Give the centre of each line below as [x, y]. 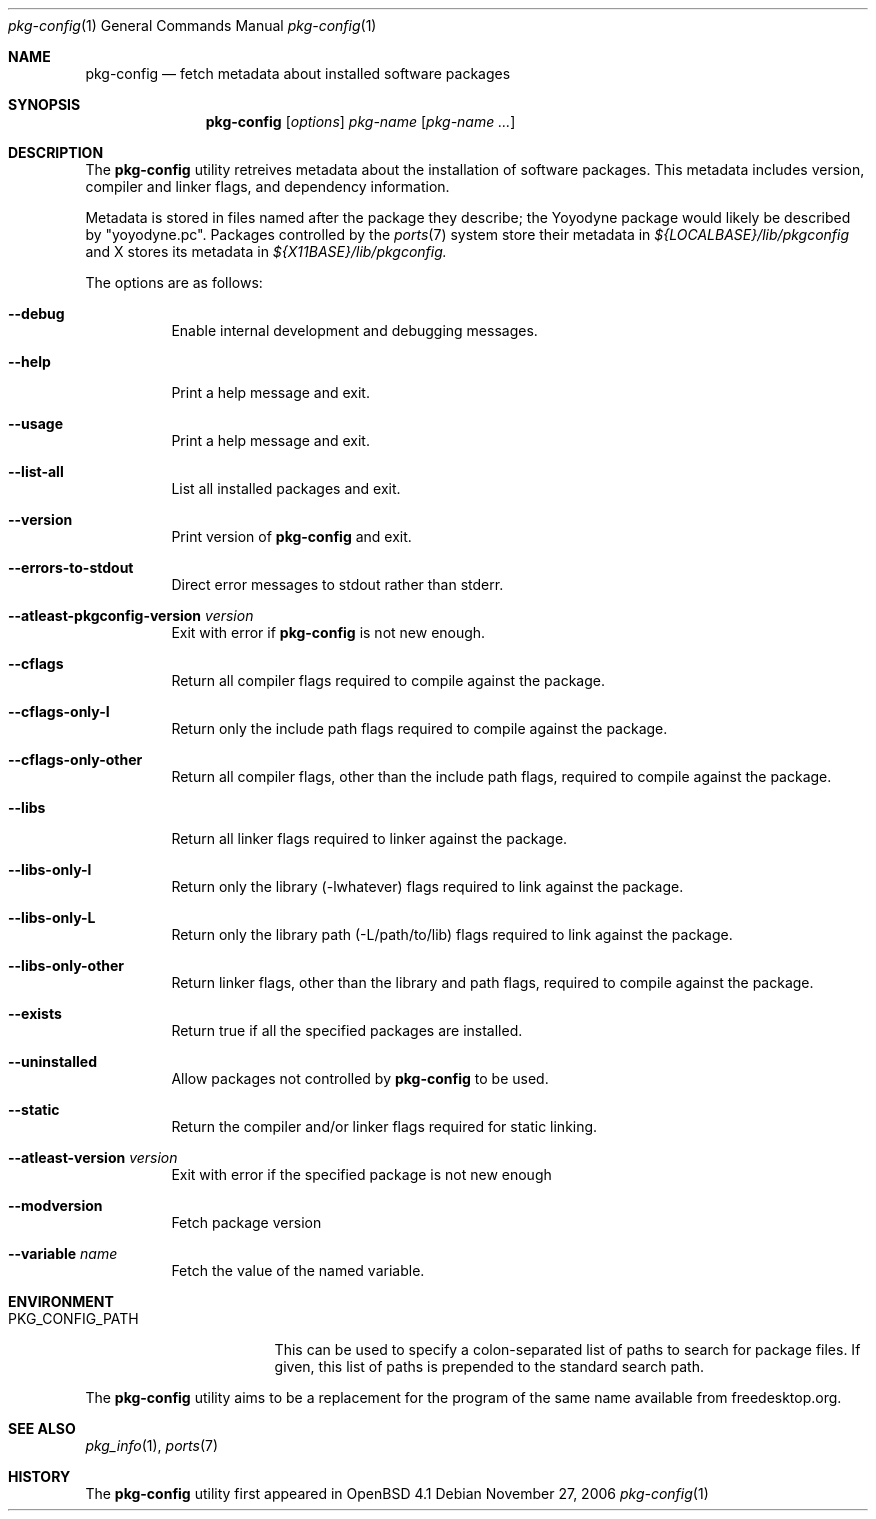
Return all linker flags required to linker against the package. [369, 838]
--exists [35, 1013]
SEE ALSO [42, 1428]
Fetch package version [246, 1222]
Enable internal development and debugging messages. [354, 330]
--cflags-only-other [75, 759]
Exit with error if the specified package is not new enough [361, 1174]
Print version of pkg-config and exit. [291, 536]
